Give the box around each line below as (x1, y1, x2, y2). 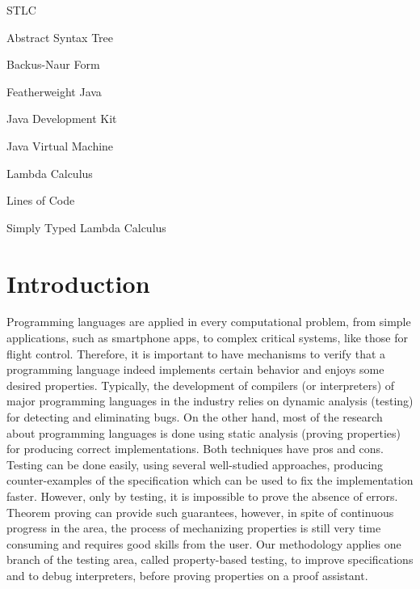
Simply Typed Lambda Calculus (6, 218, 166, 235)
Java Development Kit (6, 110, 117, 127)
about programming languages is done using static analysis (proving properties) (6, 424, 401, 441)
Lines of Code (6, 192, 75, 209)
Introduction (6, 266, 150, 299)
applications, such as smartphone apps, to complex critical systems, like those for (6, 329, 408, 346)
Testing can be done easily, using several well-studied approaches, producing (6, 456, 384, 472)
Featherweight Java (6, 83, 102, 100)
